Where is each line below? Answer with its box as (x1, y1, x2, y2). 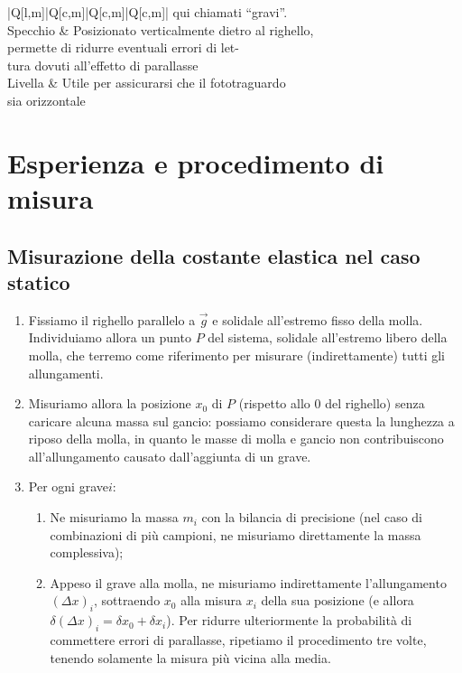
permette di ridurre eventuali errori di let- (7, 38, 239, 57)
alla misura (180, 591, 242, 610)
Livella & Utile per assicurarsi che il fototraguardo (7, 73, 286, 92)
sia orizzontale (7, 90, 86, 109)
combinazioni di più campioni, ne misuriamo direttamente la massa (50, 525, 421, 544)
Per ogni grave (28, 477, 108, 496)
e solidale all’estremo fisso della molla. (212, 310, 423, 329)
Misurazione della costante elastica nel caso (7, 241, 420, 269)
